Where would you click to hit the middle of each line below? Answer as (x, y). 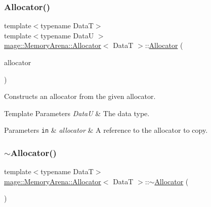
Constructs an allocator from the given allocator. (80, 96)
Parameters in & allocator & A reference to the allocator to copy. (106, 130)
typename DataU (67, 35)
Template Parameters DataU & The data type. (77, 113)
